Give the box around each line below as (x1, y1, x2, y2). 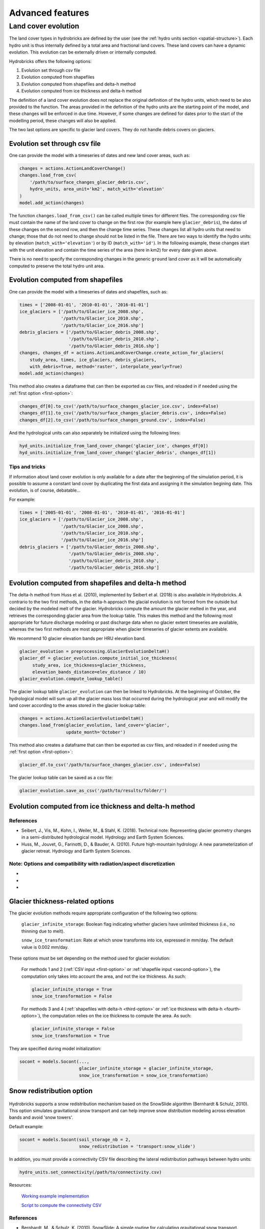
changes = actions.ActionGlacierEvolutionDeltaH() (19, 716, 144, 721)
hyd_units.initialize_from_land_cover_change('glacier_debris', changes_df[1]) (19, 450, 216, 455)
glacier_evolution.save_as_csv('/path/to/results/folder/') (19, 788, 167, 793)
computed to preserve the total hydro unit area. (9, 263, 105, 269)
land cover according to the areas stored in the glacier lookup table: (9, 702, 146, 708)
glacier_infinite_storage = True (31, 986, 112, 992)
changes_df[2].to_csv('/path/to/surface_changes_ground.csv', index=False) (19, 417, 206, 423)
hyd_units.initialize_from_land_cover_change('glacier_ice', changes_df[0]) (19, 443, 209, 448)
